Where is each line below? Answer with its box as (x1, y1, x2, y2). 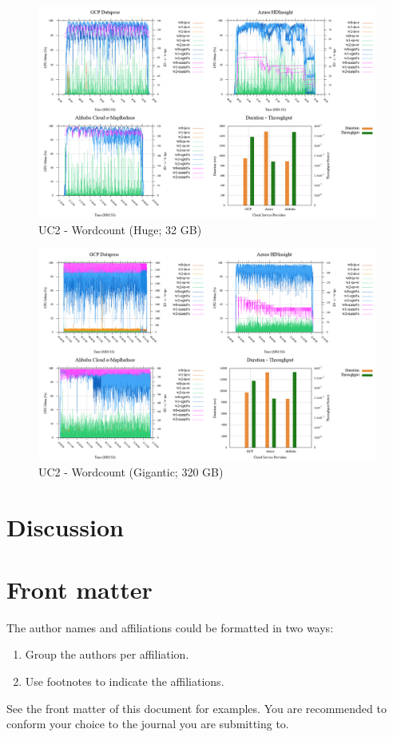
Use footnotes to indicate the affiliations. (25, 673, 224, 690)
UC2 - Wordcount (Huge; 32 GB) (38, 221, 202, 237)
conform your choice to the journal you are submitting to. (6, 715, 289, 732)
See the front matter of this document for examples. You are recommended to (6, 699, 387, 716)
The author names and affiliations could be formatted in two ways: (6, 619, 334, 635)
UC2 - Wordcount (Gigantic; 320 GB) (38, 463, 224, 480)
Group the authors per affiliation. (25, 646, 189, 663)
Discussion (6, 510, 124, 543)
